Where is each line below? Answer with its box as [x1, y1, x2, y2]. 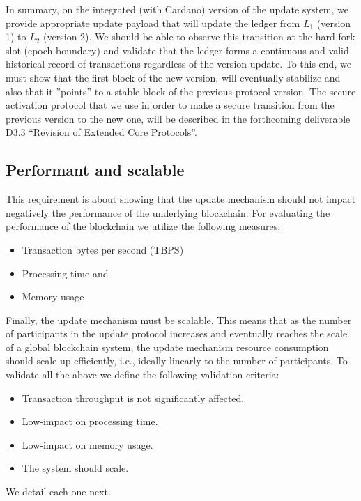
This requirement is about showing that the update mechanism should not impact [6, 192, 356, 206]
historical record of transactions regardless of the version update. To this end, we [6, 56, 351, 71]
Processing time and [22, 265, 109, 280]
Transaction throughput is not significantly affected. [22, 390, 245, 405]
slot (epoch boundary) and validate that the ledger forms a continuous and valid [6, 43, 349, 57]
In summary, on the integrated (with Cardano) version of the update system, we [6, 2, 349, 16]
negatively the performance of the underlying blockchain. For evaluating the [6, 205, 330, 219]
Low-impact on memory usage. [22, 437, 153, 452]
